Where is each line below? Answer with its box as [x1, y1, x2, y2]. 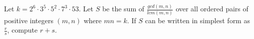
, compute [7, 25, 38, 35]
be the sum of [102, 3, 144, 14]
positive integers [4, 15, 53, 25]
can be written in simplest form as [145, 15, 250, 25]
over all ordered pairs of [176, 3, 249, 14]
